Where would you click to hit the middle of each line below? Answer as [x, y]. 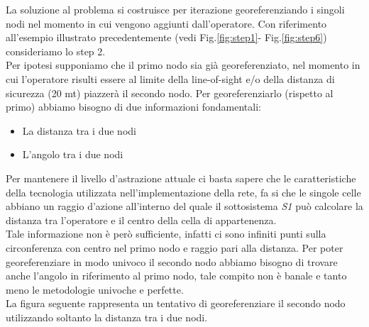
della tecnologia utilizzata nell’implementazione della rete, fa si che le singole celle [183, 192]
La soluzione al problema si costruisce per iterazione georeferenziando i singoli [175, 9]
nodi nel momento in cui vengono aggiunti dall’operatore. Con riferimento [166, 23]
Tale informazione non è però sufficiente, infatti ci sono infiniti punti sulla [166, 234]
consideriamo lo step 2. [56, 51]
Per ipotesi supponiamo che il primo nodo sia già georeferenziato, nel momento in [183, 65]
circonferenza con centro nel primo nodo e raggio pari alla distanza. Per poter [175, 247]
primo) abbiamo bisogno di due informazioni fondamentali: [133, 107]
